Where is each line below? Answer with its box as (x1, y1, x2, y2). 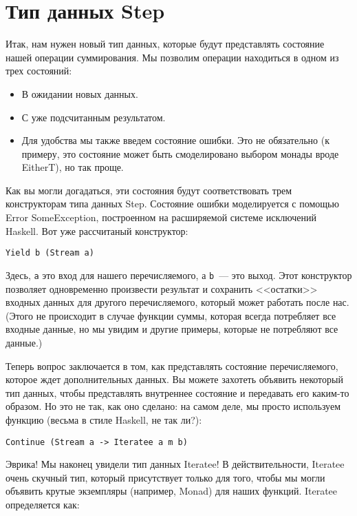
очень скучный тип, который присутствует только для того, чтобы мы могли (6, 470, 325, 484)
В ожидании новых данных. (21, 86, 138, 101)
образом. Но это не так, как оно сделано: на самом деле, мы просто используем (6, 399, 341, 413)
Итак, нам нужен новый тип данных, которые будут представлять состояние (6, 37, 325, 51)
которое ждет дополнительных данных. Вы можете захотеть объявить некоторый (6, 372, 343, 386)
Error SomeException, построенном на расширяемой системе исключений (6, 210, 316, 225)
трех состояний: (6, 63, 72, 78)
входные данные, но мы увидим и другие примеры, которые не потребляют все (6, 322, 338, 336)
